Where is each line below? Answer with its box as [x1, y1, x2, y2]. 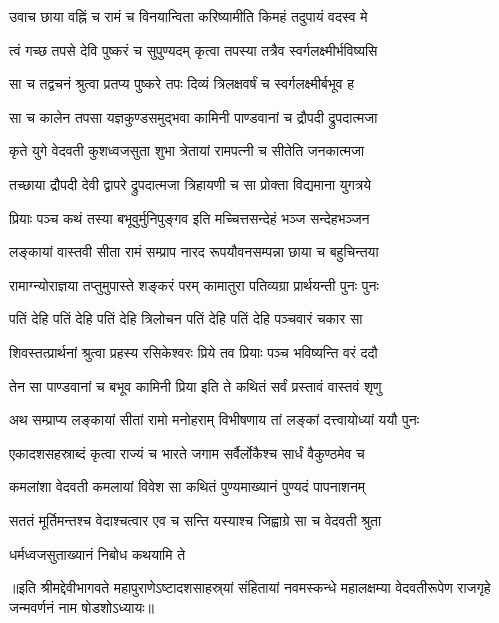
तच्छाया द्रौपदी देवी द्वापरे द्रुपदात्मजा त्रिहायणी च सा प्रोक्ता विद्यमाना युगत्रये [9, 173, 372, 194]
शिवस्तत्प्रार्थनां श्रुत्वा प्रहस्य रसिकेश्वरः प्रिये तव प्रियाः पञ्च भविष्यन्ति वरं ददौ [9, 341, 378, 362]
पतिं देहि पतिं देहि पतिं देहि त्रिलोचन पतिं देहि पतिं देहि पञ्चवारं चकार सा [9, 308, 363, 329]
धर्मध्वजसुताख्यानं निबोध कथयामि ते [9, 543, 186, 564]
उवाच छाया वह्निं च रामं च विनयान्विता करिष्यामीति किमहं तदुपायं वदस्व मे [9, 6, 368, 26]
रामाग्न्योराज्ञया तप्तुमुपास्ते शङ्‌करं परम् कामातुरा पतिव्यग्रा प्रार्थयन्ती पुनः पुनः [9, 274, 379, 295]
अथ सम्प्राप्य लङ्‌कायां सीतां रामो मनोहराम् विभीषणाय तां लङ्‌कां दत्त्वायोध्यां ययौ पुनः [9, 409, 420, 430]
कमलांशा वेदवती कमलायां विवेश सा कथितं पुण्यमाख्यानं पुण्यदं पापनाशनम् [9, 476, 366, 497]
